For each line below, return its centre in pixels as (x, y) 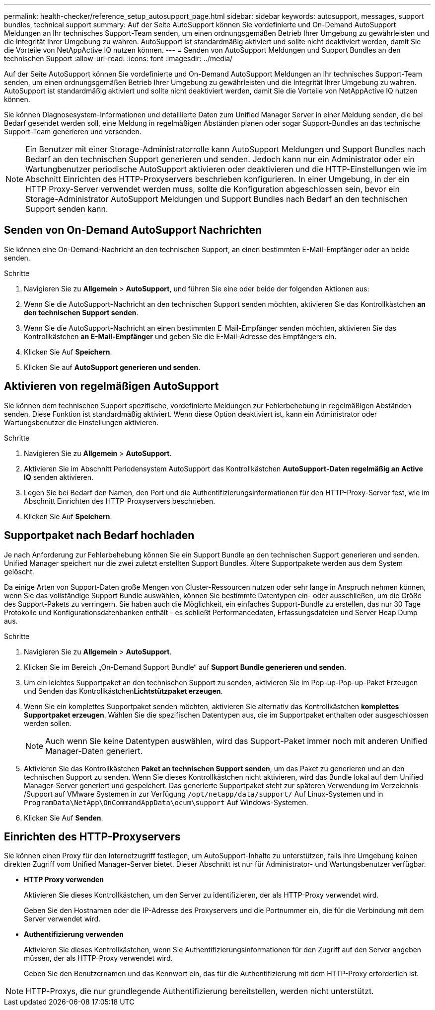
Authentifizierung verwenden (74, 934)
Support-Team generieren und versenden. (73, 132)
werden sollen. (48, 723)
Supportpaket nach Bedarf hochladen (99, 536)
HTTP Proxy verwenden (64, 880)
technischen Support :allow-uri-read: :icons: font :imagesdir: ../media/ (118, 58)
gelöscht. (19, 571)
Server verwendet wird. (62, 919)
